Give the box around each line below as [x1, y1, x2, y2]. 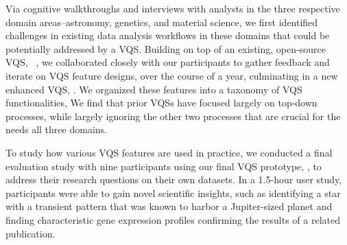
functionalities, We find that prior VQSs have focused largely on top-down [5, 95, 318, 110]
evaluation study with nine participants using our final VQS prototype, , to [5, 159, 322, 173]
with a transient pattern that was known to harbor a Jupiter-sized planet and [5, 199, 333, 213]
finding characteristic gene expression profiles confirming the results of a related [5, 212, 341, 226]
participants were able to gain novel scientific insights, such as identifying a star [5, 185, 341, 200]
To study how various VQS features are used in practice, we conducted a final [5, 145, 333, 159]
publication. [5, 226, 56, 240]
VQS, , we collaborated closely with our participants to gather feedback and [5, 55, 330, 69]
